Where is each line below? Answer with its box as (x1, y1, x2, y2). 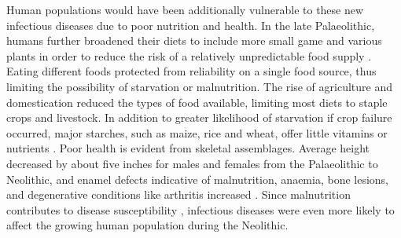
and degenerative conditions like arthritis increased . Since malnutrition (6, 186, 351, 203)
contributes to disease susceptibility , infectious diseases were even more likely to (6, 201, 395, 218)
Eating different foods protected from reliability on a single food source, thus (6, 63, 377, 79)
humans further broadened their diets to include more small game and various (6, 32, 382, 49)
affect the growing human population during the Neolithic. (6, 217, 289, 233)
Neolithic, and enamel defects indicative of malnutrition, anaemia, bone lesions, (6, 170, 389, 187)
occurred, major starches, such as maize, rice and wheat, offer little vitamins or (6, 124, 388, 141)
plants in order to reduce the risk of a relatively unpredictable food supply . (6, 47, 372, 64)
